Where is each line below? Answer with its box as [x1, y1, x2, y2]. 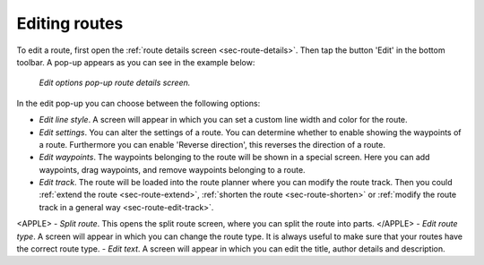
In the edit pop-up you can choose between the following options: [16, 98, 261, 108]
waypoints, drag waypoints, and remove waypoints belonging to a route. [39, 164, 306, 175]
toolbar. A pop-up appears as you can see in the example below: [16, 56, 255, 67]
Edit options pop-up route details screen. [39, 77, 191, 89]
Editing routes [16, 13, 124, 33]
